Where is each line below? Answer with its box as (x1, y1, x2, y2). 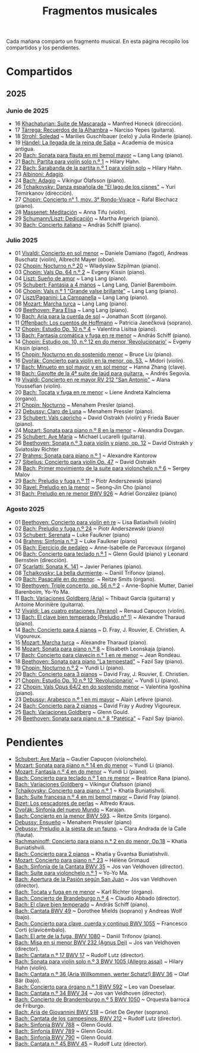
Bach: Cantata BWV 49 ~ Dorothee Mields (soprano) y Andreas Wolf (14, 907, 182, 914)
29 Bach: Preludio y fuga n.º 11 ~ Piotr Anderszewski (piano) (14, 478, 162, 485)
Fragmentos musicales (42, 4, 157, 18)
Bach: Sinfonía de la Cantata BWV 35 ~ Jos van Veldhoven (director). (14, 862, 184, 870)
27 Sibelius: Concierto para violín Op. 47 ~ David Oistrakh (14, 459, 156, 466)
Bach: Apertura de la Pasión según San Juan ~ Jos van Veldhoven (14, 876, 177, 883)
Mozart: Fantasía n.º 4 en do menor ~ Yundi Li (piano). (14, 768, 149, 775)
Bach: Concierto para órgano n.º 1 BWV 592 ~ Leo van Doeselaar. (14, 983, 176, 990)
